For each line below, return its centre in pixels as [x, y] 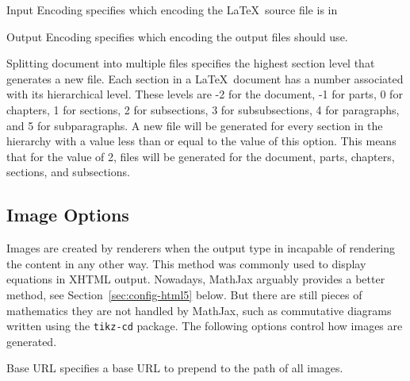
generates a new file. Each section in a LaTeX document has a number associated [205, 78]
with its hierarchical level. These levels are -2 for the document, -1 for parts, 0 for [205, 94]
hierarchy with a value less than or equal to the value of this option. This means [201, 141]
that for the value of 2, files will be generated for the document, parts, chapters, [201, 156]
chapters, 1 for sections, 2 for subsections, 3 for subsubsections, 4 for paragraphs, [203, 109]
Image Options [68, 215]
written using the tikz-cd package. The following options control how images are [205, 326]
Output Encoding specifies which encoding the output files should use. [177, 36]
